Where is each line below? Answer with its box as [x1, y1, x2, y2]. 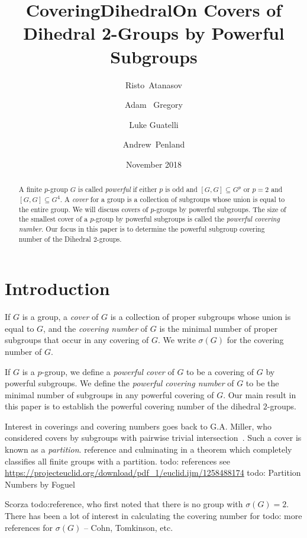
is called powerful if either [78, 184, 157, 194]
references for [5, 521, 53, 533]
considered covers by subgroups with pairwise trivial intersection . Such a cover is [5, 431, 302, 444]
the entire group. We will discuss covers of [18, 204, 148, 214]
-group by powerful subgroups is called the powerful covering [93, 214, 280, 224]
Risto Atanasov [125, 78, 182, 91]
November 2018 [125, 158, 182, 170]
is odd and [165, 184, 198, 194]
